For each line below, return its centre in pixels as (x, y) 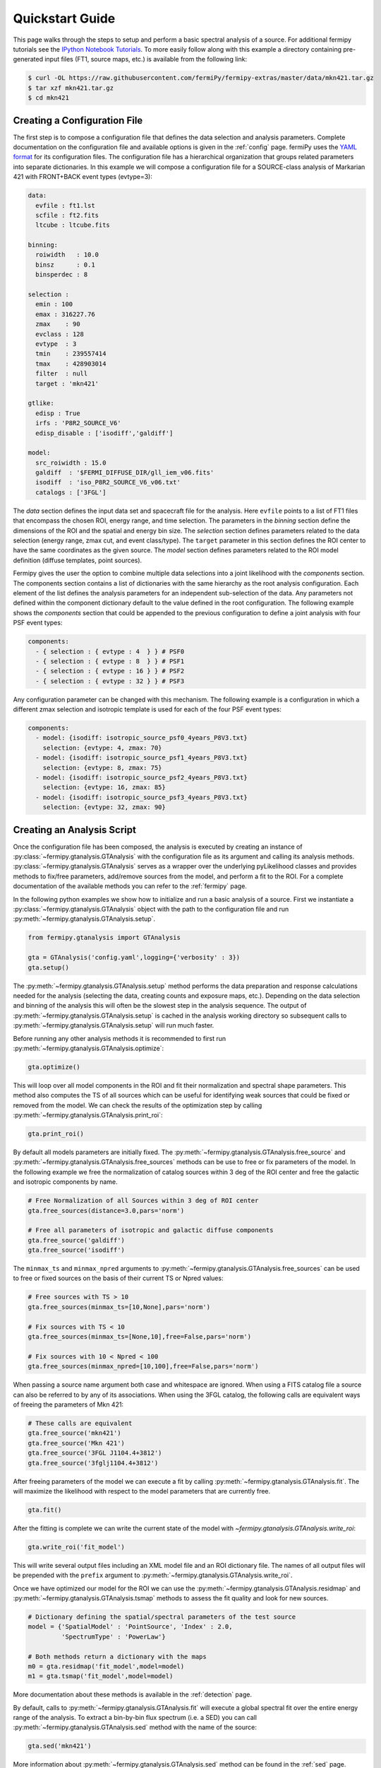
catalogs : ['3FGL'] (71, 492)
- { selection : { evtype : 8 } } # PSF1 (110, 661)
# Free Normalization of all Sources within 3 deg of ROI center (143, 1201)
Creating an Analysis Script (75, 830)
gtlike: (41, 403)
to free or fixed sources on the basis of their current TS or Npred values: (118, 1278)
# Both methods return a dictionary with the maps (117, 1656)
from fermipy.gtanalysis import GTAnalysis (104, 938)
